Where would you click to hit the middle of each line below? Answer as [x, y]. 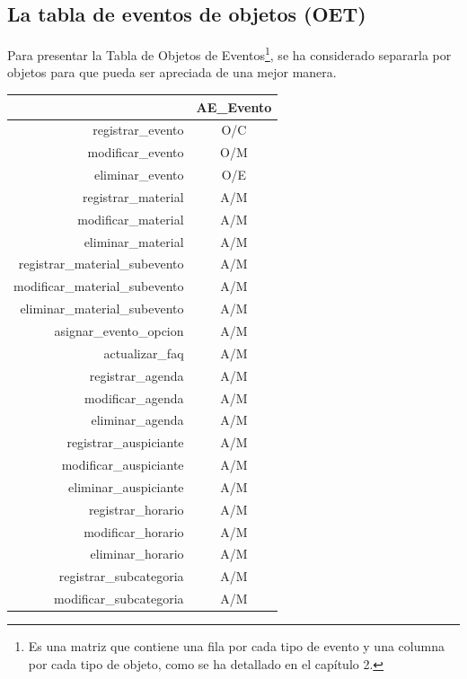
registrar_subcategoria [121, 576]
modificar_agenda [134, 397]
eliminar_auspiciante [126, 486]
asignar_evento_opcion [119, 330]
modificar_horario [134, 531]
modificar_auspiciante [123, 465]
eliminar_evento [139, 175]
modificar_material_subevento [99, 286]
